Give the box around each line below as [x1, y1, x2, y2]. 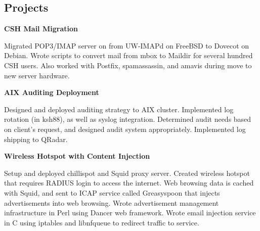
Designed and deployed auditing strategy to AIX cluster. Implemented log [4, 104, 234, 114]
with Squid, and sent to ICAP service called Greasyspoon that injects [4, 187, 220, 198]
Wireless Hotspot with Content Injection [4, 151, 150, 161]
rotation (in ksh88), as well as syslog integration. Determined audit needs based [4, 114, 251, 124]
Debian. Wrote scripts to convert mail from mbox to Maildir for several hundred [4, 50, 253, 61]
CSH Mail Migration [4, 23, 78, 34]
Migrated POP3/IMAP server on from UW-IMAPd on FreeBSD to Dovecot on [4, 40, 249, 51]
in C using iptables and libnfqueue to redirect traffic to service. [4, 217, 199, 227]
